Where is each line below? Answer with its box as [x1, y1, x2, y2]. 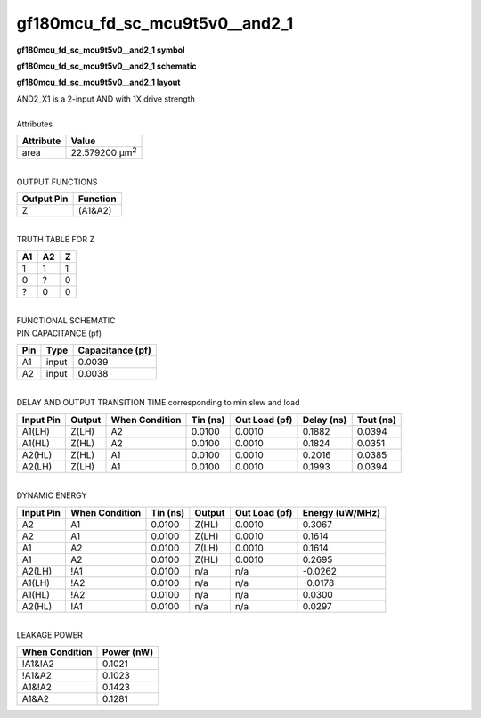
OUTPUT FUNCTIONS [16, 176, 98, 187]
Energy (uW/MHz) [302, 506, 380, 518]
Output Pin [21, 192, 69, 205]
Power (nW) [102, 646, 154, 658]
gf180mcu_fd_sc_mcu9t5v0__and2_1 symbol [16, 45, 185, 55]
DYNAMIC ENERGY [16, 490, 87, 501]
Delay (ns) [302, 413, 347, 426]
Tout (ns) [356, 413, 396, 426]
